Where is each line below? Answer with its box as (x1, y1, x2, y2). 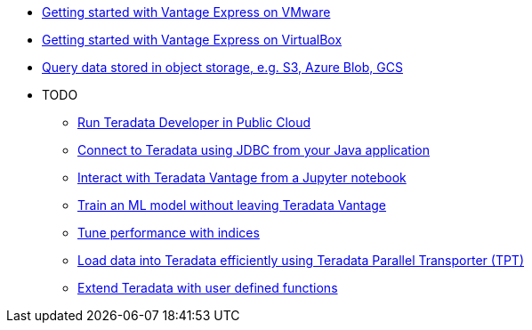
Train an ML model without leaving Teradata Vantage (77, 197, 387, 213)
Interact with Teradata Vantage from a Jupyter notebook (77, 170, 407, 185)
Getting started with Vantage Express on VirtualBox (42, 32, 343, 47)
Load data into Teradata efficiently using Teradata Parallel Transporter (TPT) (77, 253, 525, 268)
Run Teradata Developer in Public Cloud (77, 115, 311, 130)
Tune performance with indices (77, 225, 260, 240)
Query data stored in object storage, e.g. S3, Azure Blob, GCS (42, 60, 403, 75)
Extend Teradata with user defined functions (77, 280, 338, 295)
